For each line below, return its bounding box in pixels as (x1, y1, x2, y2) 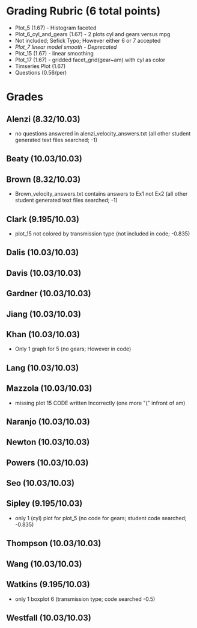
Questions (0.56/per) (14, 69, 67, 76)
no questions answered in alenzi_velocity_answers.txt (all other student (14, 129, 191, 137)
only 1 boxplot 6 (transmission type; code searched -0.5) (14, 595, 156, 603)
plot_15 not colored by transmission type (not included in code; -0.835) (14, 230, 190, 237)
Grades (6, 90, 44, 104)
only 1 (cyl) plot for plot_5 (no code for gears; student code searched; (14, 514, 187, 521)
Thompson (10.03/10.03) (6, 538, 102, 549)
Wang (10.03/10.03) (6, 559, 82, 569)
